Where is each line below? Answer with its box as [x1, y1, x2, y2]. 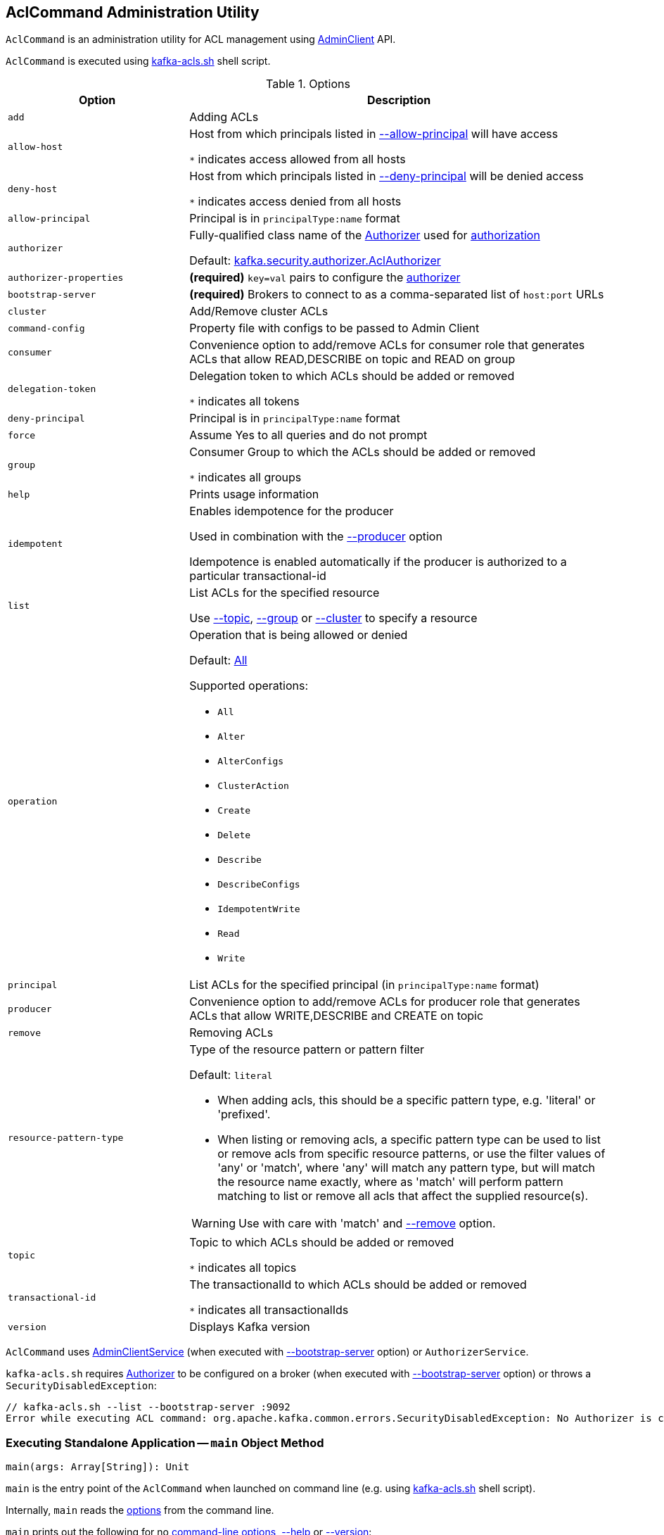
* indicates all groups [189, 470, 302, 485]
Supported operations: [189, 678, 309, 693]
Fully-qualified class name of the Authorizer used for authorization [189, 228, 540, 243]
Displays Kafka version [189, 1320, 310, 1334]
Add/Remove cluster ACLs [189, 304, 328, 319]
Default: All [189, 653, 248, 668]
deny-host [8, 183, 58, 194]
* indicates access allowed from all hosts [189, 152, 406, 167]
